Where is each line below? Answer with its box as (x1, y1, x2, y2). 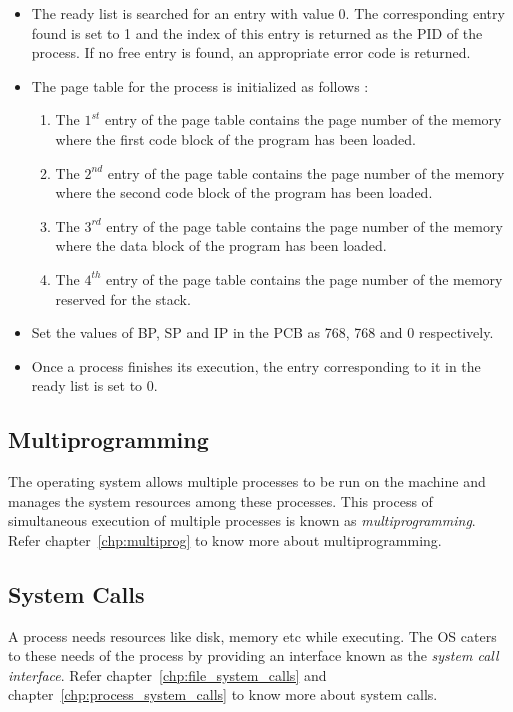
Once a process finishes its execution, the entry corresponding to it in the (31, 355, 481, 376)
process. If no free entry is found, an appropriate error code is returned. (31, 42, 471, 63)
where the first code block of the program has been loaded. (55, 128, 417, 149)
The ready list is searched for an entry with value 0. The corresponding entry (31, 3, 505, 23)
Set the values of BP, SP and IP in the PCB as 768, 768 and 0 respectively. (31, 322, 494, 343)
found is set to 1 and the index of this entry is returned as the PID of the (31, 22, 483, 43)
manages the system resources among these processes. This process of (8, 490, 433, 511)
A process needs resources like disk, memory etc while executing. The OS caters (8, 625, 497, 646)
